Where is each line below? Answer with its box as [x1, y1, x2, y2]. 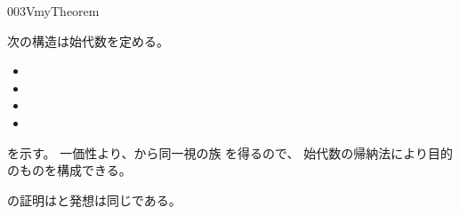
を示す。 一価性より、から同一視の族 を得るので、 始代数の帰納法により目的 [7, 143, 453, 162]
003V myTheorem [7, 2, 100, 20]
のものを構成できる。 [7, 161, 132, 179]
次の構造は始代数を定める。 [7, 31, 169, 50]
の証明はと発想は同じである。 [7, 190, 181, 209]
